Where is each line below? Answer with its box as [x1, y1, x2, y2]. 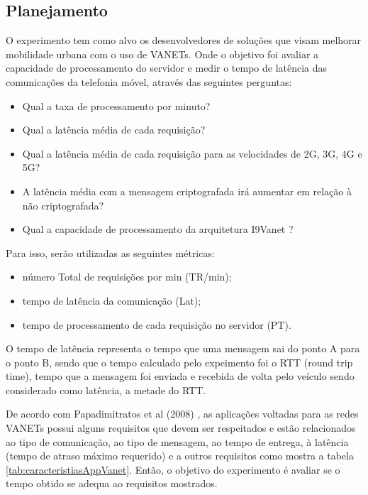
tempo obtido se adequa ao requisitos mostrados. [6, 476, 218, 491]
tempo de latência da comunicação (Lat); [22, 293, 201, 308]
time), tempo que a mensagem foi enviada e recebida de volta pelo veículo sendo [6, 369, 355, 384]
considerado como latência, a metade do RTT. [6, 382, 206, 397]
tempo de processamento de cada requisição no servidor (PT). [22, 317, 291, 332]
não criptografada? [22, 197, 104, 212]
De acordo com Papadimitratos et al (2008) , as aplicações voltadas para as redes [6, 406, 359, 421]
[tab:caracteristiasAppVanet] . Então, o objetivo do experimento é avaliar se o [6, 462, 340, 477]
